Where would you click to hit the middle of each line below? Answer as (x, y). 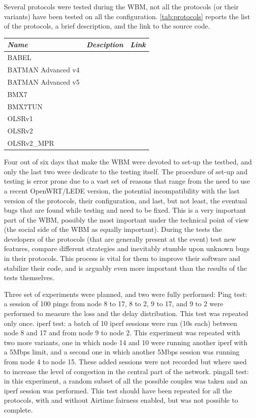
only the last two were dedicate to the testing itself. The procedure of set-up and (126, 171)
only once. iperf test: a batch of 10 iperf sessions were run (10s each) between (121, 323)
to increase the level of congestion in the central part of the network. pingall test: (127, 371)
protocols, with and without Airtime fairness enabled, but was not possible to (121, 400)
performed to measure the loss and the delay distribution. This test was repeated (126, 313)
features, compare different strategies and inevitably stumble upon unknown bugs (127, 248)
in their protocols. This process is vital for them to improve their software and (122, 258)
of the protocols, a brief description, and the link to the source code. (107, 26)
